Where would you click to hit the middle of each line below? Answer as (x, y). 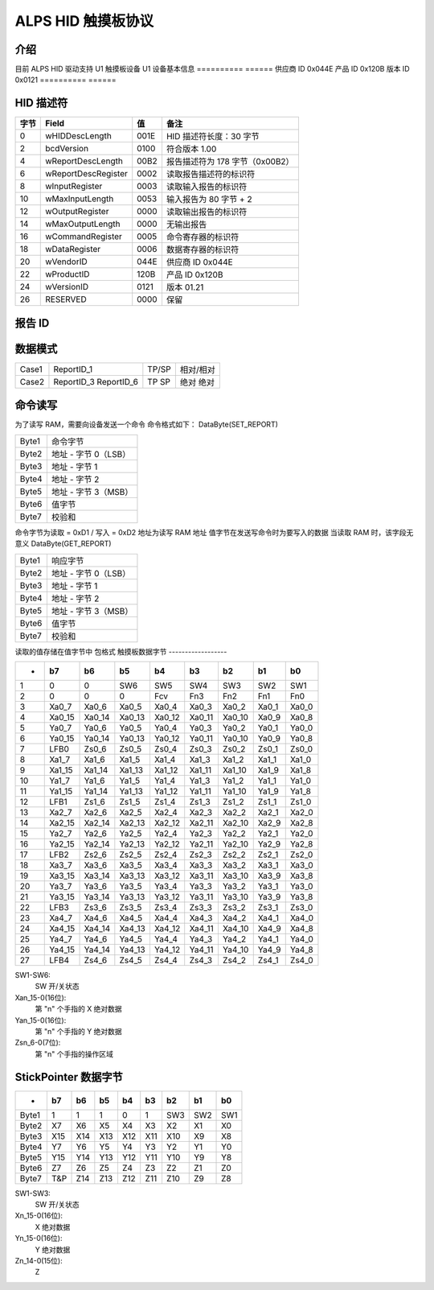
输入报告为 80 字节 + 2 (209, 200)
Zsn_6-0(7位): (38, 1043)
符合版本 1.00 (191, 149)
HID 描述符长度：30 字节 (213, 137)
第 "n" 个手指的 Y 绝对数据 (78, 1031)
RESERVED (66, 299)
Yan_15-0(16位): (41, 1020)
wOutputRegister (77, 212)
